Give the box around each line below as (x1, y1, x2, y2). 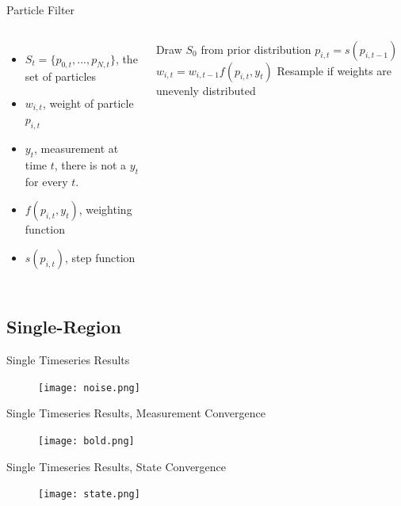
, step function (65, 249, 136, 266)
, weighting (78, 201, 132, 218)
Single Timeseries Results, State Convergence (6, 458, 227, 474)
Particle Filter (6, 2, 75, 17)
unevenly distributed (155, 82, 256, 98)
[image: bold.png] (38, 436, 135, 447)
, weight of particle (42, 94, 134, 111)
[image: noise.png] (38, 382, 140, 394)
